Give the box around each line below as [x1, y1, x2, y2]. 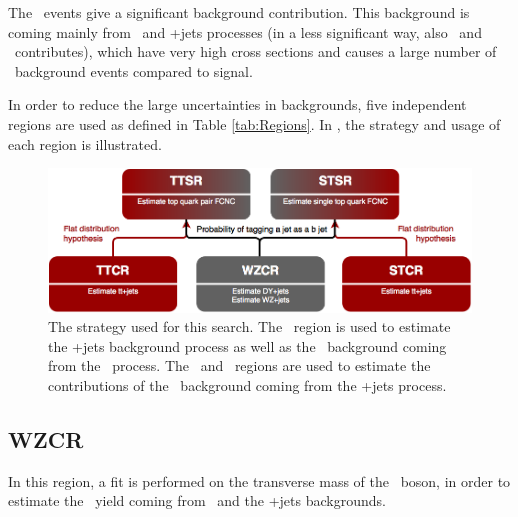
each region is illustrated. [8, 133, 162, 154]
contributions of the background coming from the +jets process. [48, 374, 447, 395]
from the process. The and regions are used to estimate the [48, 355, 431, 376]
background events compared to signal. [14, 60, 253, 81]
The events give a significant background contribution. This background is [8, 2, 470, 22]
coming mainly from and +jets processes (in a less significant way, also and [8, 21, 482, 42]
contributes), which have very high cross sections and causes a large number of [14, 41, 497, 62]
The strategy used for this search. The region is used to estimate [48, 316, 451, 337]
